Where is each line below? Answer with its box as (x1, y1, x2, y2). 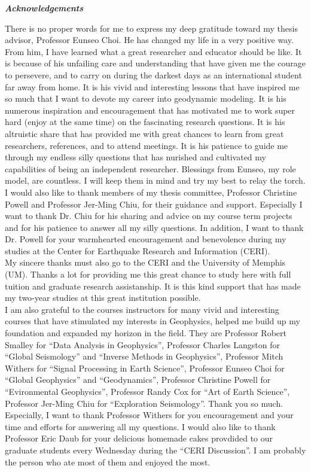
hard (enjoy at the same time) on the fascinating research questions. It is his (5, 115, 285, 128)
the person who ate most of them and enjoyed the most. (5, 455, 211, 468)
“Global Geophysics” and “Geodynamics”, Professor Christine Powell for (5, 373, 271, 386)
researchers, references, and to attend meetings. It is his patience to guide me (5, 139, 288, 151)
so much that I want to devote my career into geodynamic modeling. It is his (5, 92, 286, 105)
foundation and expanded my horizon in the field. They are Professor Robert (5, 327, 286, 339)
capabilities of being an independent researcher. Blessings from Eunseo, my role (5, 162, 296, 175)
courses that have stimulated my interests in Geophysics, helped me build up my (5, 315, 300, 327)
